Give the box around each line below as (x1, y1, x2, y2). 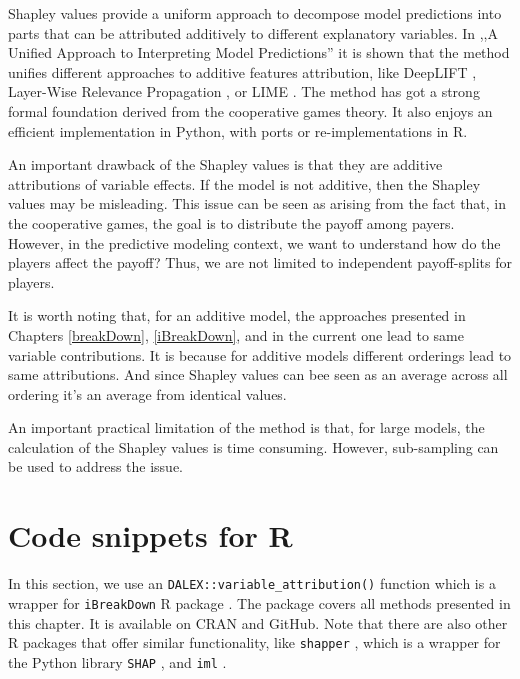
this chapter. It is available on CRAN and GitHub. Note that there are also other (8, 612, 508, 633)
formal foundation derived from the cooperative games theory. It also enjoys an (8, 100, 493, 121)
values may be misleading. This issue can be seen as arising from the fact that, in (8, 193, 507, 214)
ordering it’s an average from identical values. (8, 383, 287, 404)
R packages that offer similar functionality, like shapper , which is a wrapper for (8, 632, 501, 653)
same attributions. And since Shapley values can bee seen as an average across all (8, 364, 508, 385)
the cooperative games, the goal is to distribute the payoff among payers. (8, 212, 455, 233)
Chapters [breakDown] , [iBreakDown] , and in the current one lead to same (8, 324, 464, 345)
